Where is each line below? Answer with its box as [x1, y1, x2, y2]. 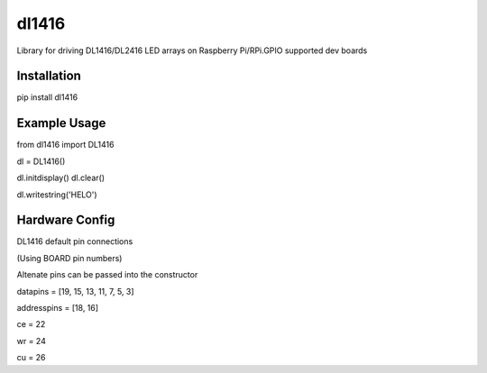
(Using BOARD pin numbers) [16, 252, 123, 263]
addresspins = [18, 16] [16, 303, 99, 313]
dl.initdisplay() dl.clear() [16, 172, 106, 184]
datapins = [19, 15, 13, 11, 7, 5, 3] [16, 286, 134, 296]
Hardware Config [16, 213, 115, 228]
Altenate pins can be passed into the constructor [16, 269, 198, 280]
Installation [16, 68, 81, 84]
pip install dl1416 [16, 92, 78, 103]
